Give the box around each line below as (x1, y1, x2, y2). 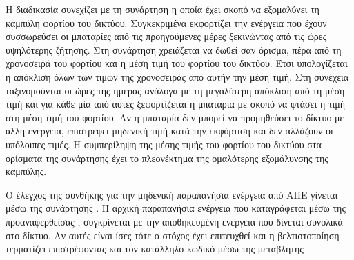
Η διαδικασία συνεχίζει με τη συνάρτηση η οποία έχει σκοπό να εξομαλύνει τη (6, 2, 319, 16)
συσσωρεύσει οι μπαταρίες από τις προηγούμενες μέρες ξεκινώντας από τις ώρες (6, 29, 327, 43)
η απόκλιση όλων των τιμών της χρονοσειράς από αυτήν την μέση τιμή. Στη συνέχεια (6, 69, 349, 83)
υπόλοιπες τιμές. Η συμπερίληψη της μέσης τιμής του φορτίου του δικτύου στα (6, 137, 322, 151)
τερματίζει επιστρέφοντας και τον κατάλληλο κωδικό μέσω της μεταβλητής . (6, 241, 310, 256)
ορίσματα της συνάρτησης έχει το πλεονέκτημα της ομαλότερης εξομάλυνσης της (6, 150, 328, 165)
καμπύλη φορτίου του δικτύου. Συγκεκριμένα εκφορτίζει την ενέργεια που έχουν (6, 15, 327, 30)
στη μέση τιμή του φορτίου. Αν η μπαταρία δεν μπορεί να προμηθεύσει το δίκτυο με (6, 110, 344, 124)
